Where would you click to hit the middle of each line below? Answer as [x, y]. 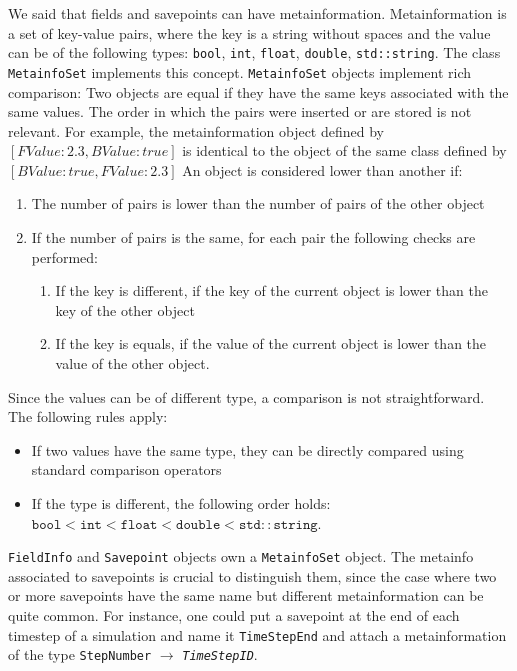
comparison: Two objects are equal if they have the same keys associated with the [258, 91]
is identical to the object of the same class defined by [344, 150]
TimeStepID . [220, 654]
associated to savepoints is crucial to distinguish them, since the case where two [252, 575]
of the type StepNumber [80, 654]
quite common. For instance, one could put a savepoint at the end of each [234, 615]
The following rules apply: [88, 416]
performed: [65, 256]
